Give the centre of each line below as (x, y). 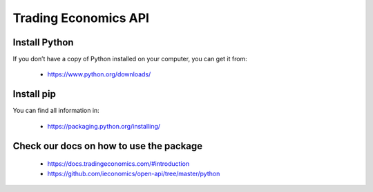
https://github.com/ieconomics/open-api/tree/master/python (134, 173)
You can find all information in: (56, 111)
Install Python (43, 42)
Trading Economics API (81, 18)
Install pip (35, 94)
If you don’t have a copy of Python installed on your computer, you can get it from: (130, 59)
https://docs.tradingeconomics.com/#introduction (118, 164)
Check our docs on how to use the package (108, 146)
